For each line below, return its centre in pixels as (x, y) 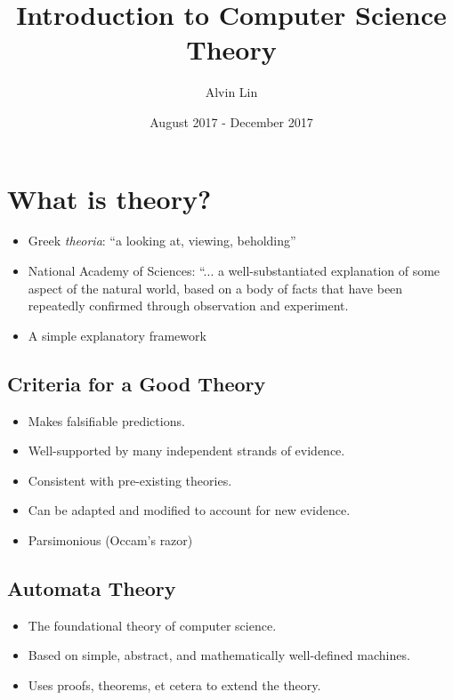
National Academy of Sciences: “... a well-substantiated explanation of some (234, 271)
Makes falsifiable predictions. (106, 420)
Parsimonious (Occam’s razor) (110, 539)
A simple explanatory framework (117, 335)
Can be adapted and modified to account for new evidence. (189, 510)
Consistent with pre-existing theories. (130, 480)
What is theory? (109, 198)
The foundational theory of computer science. (152, 625)
